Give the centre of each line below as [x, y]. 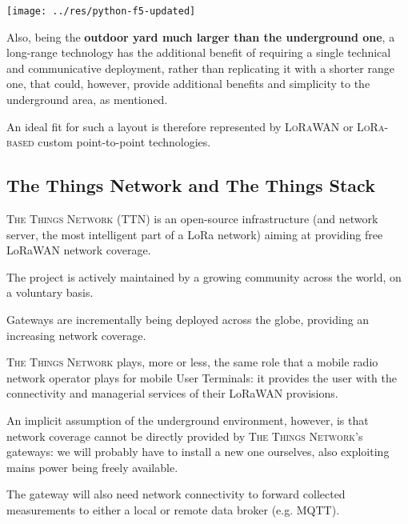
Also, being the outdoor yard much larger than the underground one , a [201, 36]
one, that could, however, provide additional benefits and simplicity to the [188, 84]
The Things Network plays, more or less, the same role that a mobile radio [192, 362]
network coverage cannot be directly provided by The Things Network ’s [185, 436]
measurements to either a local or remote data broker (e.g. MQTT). [173, 509]
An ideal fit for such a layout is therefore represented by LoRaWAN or [180, 126]
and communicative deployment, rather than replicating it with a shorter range [200, 68]
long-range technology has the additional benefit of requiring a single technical [199, 52]
